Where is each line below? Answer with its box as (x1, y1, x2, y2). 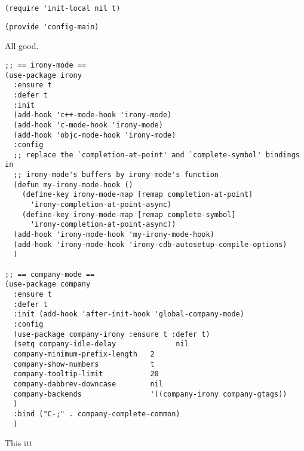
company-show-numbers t (13, 359, 155, 368)
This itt (5, 437, 33, 449)
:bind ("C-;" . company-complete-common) (13, 409, 180, 418)
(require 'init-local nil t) (5, 4, 121, 13)
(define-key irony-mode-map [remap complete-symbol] (22, 210, 236, 219)
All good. (5, 39, 39, 52)
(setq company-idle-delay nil (13, 340, 189, 349)
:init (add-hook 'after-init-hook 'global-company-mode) (13, 310, 244, 319)
